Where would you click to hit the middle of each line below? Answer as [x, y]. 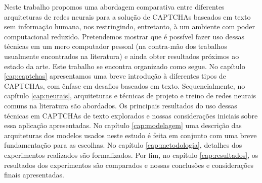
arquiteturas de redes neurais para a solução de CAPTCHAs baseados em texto [127, 16]
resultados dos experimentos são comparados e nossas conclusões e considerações [129, 165]
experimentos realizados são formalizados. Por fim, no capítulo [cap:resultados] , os [131, 155]
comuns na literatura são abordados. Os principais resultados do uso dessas [121, 105]
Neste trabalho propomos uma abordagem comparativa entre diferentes [114, 7]
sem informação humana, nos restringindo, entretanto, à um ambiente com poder [129, 26]
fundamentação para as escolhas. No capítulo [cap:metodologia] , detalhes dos [123, 145]
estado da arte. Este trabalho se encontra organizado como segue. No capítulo [125, 66]
